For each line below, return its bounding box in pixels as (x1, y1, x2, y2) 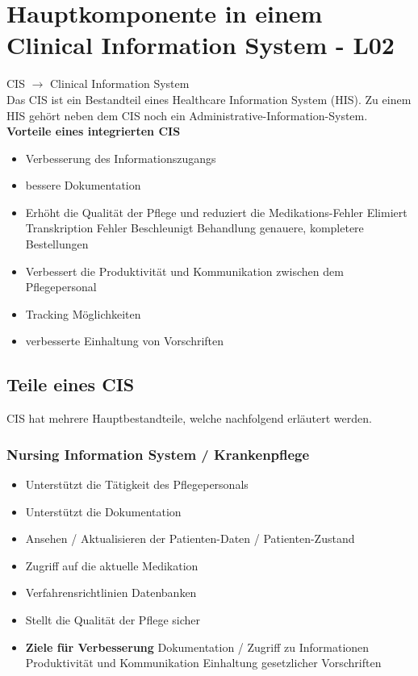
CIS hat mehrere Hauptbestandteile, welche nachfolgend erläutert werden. (6, 410, 372, 427)
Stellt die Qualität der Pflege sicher (25, 611, 200, 628)
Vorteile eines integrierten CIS (6, 123, 181, 140)
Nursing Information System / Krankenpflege (6, 444, 310, 464)
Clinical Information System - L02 (6, 28, 395, 61)
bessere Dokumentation (25, 177, 141, 194)
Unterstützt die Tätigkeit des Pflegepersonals (25, 476, 249, 493)
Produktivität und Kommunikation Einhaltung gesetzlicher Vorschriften (25, 654, 382, 671)
